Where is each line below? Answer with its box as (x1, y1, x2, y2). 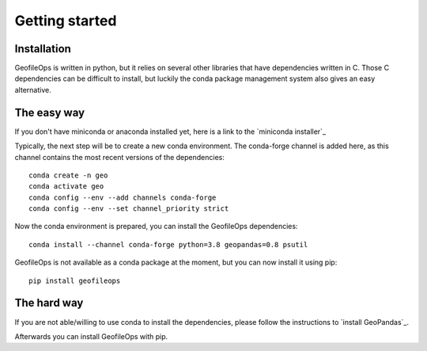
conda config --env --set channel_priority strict (28, 204, 229, 213)
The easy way (14, 105, 85, 119)
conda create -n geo (28, 170, 108, 180)
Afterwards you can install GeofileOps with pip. (14, 331, 168, 341)
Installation (14, 42, 71, 55)
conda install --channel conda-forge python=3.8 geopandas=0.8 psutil (28, 240, 308, 249)
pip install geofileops (28, 276, 121, 285)
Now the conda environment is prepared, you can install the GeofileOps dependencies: (14, 222, 298, 231)
